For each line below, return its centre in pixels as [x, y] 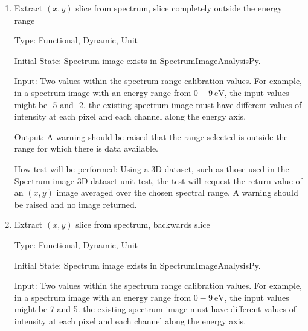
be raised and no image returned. [75, 204]
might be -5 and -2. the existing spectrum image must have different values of [158, 104]
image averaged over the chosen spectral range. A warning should [177, 192]
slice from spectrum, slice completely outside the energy [179, 8]
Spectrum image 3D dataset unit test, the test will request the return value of [158, 180]
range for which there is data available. [86, 148]
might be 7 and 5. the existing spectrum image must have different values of [155, 309]
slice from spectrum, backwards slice [143, 224]
